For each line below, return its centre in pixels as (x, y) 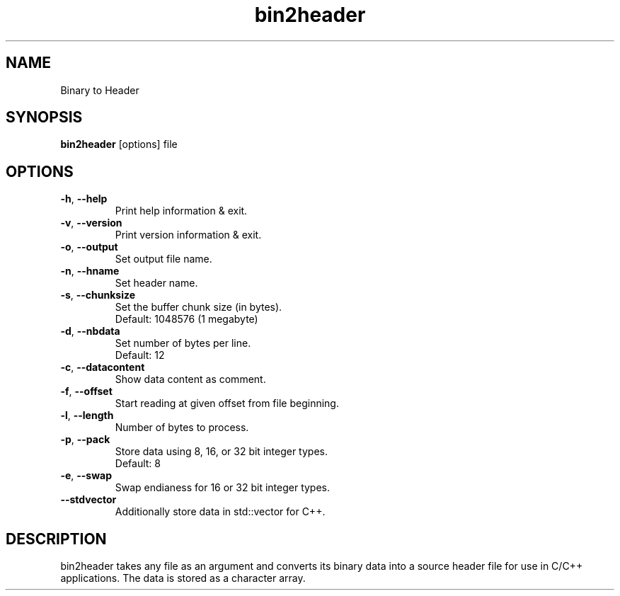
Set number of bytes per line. (183, 343)
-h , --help (84, 199)
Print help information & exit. (181, 211)
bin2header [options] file (119, 144)
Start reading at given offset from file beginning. (227, 403)
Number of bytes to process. (182, 428)
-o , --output (89, 247)
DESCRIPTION (56, 539)
